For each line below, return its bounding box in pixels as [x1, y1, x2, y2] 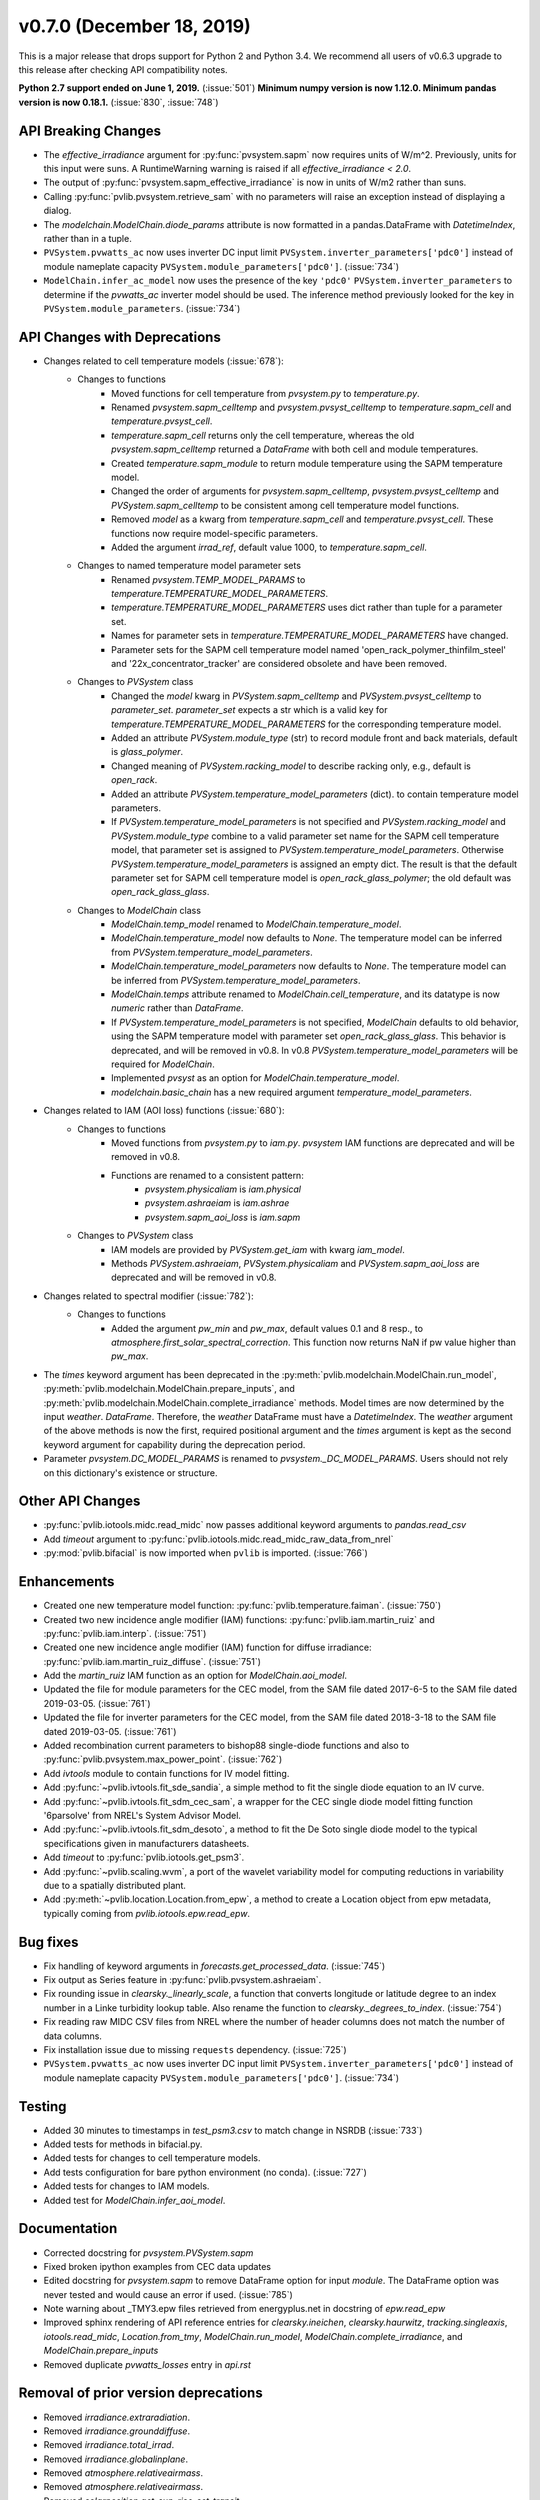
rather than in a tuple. [43, 232, 132, 244]
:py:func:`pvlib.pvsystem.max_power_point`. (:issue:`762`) [43, 1753, 283, 1765]
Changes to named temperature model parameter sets [77, 560, 302, 572]
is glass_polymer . [111, 746, 184, 758]
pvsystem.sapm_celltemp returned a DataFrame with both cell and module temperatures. [111, 443, 479, 455]
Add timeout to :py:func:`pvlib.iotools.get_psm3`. [43, 1851, 245, 1864]
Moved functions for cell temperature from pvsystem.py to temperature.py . [111, 387, 420, 399]
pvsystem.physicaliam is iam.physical [145, 1183, 302, 1195]
